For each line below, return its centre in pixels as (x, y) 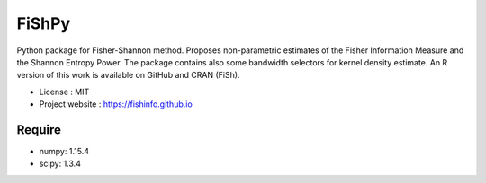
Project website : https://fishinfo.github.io (116, 104)
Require (39, 130)
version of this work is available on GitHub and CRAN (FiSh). (128, 75)
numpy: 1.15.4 (64, 152)
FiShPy (44, 23)
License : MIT (64, 91)
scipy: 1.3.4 (60, 164)
